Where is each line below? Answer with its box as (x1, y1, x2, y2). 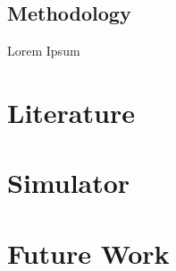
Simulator (7, 164, 130, 201)
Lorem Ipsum (7, 41, 80, 60)
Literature (7, 93, 135, 130)
